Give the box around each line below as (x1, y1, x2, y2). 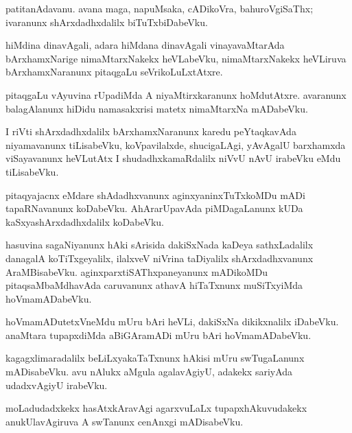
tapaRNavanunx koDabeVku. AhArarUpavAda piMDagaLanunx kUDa (5, 201, 303, 215)
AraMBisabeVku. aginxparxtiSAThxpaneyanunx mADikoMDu (5, 264, 268, 279)
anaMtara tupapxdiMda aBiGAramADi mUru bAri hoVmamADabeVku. (5, 327, 312, 342)
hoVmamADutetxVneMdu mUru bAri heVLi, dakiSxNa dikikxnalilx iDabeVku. (5, 314, 339, 329)
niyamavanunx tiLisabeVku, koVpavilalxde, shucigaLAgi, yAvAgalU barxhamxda (5, 137, 346, 152)
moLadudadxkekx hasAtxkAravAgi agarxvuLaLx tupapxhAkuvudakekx (5, 401, 307, 415)
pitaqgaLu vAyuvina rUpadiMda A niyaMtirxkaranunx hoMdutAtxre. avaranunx (5, 87, 347, 102)
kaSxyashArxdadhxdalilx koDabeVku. (5, 214, 164, 229)
